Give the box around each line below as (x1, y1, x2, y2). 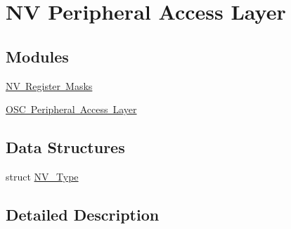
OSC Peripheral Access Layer (6, 102, 137, 117)
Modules (6, 45, 69, 67)
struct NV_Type (6, 169, 79, 183)
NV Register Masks (6, 78, 93, 93)
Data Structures (6, 136, 125, 158)
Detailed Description (6, 203, 160, 225)
